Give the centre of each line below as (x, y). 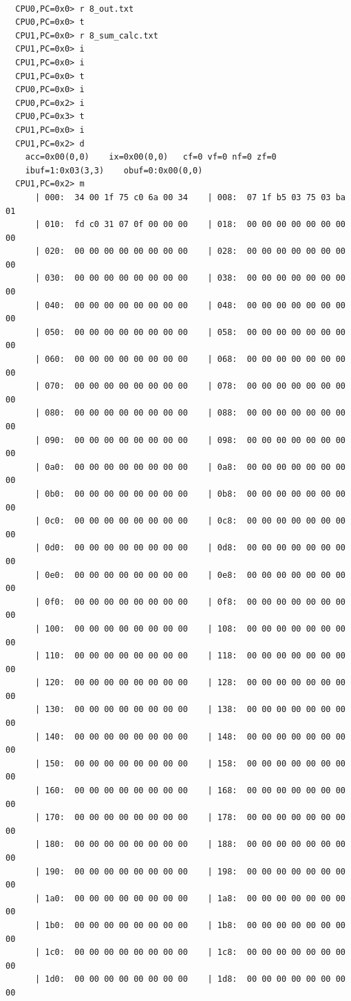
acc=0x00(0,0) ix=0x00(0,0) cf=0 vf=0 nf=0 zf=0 (151, 157)
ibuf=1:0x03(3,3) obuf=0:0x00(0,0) (114, 170)
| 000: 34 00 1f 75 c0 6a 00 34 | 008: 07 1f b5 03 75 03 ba (190, 197)
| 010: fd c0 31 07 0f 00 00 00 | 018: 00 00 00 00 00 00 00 (190, 225)
